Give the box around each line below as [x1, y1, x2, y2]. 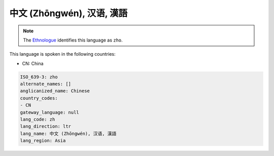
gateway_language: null [20, 109, 80, 115]
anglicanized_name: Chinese [20, 88, 90, 94]
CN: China [22, 60, 44, 66]
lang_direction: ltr [20, 124, 71, 129]
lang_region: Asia [20, 138, 66, 144]
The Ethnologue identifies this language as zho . [23, 37, 123, 43]
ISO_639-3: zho [20, 74, 58, 80]
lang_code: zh [20, 116, 55, 123]
